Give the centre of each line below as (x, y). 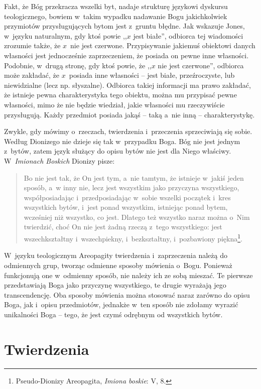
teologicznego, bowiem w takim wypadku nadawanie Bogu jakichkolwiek (116, 16)
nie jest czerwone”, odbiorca (201, 65)
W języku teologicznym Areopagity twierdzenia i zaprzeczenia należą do (116, 255)
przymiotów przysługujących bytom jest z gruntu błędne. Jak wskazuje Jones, (124, 26)
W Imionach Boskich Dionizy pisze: (59, 160)
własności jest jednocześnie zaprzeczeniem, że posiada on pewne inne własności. (126, 55)
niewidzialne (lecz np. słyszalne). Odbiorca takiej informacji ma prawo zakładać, (127, 85)
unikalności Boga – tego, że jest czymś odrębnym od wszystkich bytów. (113, 314)
